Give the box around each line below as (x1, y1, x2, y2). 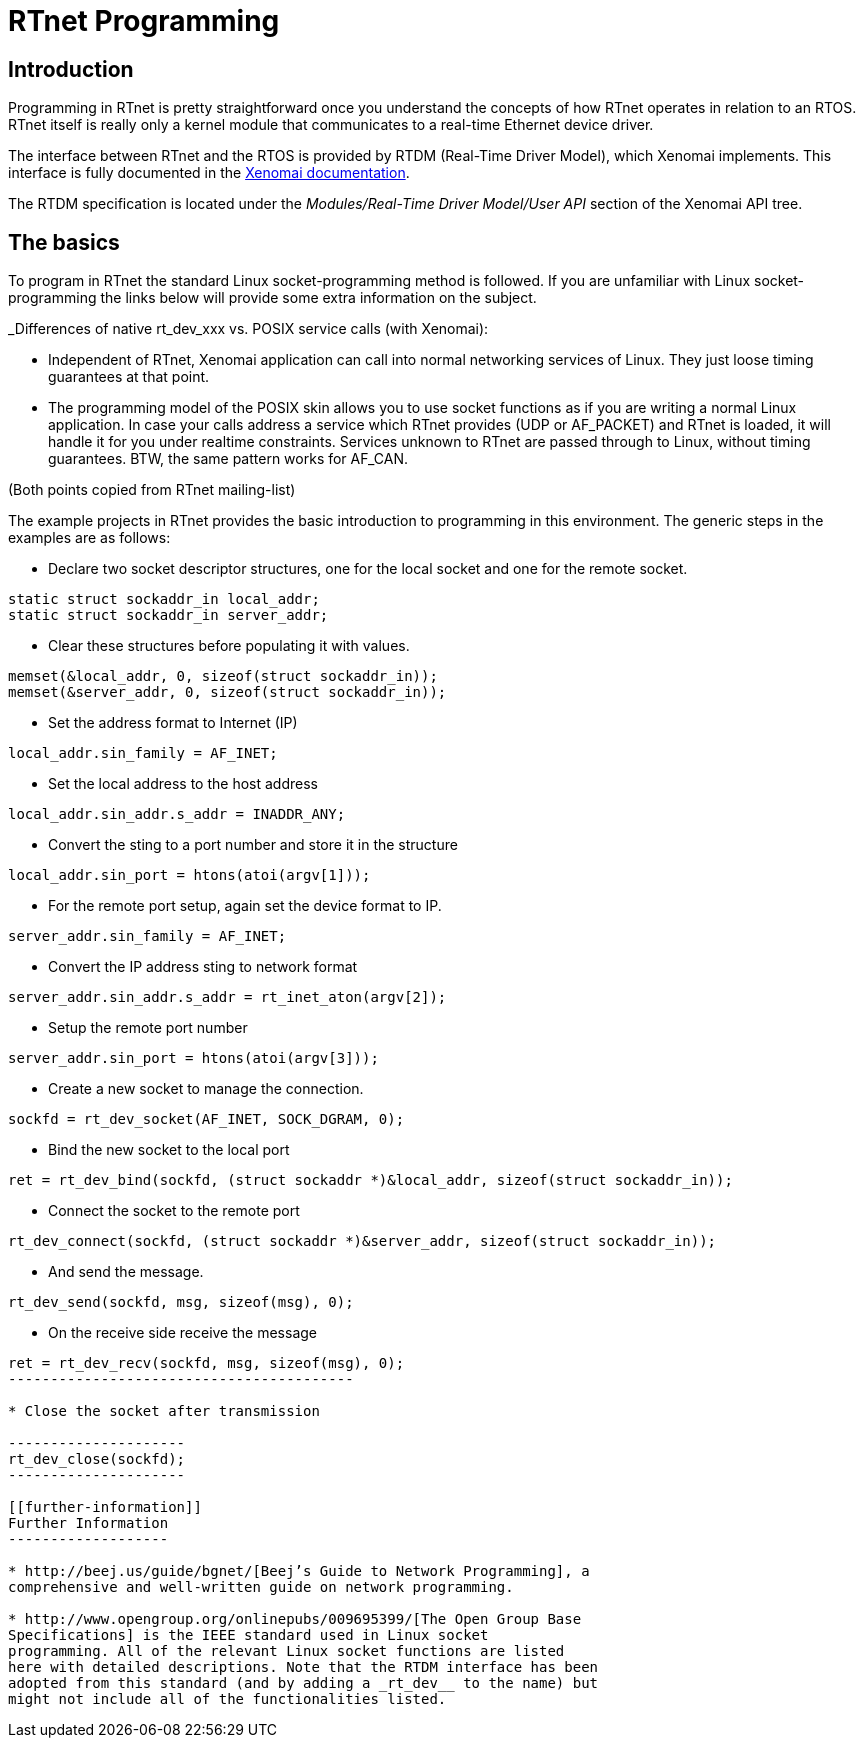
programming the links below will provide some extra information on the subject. (8, 289, 537, 307)
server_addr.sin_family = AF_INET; (8, 928, 287, 945)
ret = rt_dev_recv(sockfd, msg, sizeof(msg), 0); (8, 1355, 405, 1372)
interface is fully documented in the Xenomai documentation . (8, 164, 410, 182)
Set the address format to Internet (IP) (48, 714, 298, 732)
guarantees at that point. (48, 368, 210, 386)
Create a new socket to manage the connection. (48, 1080, 364, 1098)
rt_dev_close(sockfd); (8, 1451, 186, 1468)
